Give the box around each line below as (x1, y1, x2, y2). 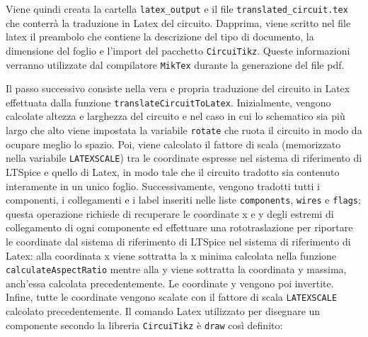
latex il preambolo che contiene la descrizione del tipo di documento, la (6, 29, 314, 44)
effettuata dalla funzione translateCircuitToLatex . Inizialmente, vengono (6, 94, 331, 109)
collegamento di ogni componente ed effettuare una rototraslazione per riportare (6, 220, 353, 235)
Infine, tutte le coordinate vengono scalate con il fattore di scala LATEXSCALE (6, 289, 338, 304)
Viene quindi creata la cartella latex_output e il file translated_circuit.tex (6, 1, 348, 16)
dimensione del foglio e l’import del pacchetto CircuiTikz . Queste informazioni (6, 43, 350, 57)
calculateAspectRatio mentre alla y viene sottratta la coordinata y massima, (6, 262, 347, 277)
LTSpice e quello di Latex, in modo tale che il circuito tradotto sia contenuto (6, 164, 340, 179)
